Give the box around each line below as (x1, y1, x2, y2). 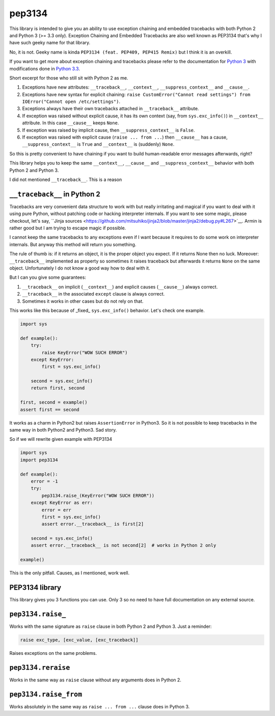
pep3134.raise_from (9, 690, 82, 698)
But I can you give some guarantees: (9, 274, 87, 280)
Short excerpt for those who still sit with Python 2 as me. (9, 74, 128, 81)
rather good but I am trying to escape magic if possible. (9, 225, 126, 231)
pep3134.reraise (9, 663, 70, 672)
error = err (41, 507, 71, 513)
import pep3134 (20, 457, 58, 463)
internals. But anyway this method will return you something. (9, 241, 136, 247)
